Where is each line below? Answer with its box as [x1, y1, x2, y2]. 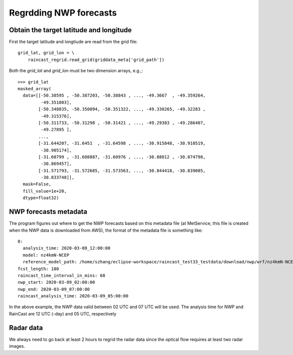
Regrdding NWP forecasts [9, 7, 117, 18]
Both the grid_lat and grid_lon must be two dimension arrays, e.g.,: [9, 68, 144, 74]
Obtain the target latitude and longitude [9, 26, 132, 34]
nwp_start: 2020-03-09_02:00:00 [18, 279, 95, 285]
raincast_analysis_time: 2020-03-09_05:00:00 [18, 293, 129, 299]
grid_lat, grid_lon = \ [18, 50, 75, 56]
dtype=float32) [22, 195, 59, 201]
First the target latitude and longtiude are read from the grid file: [9, 39, 138, 45]
